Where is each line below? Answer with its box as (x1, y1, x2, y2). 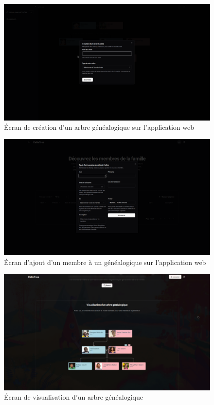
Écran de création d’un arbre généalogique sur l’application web (4, 122, 194, 132)
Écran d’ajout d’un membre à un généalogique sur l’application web (4, 257, 206, 267)
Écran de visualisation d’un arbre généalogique (4, 392, 143, 402)
